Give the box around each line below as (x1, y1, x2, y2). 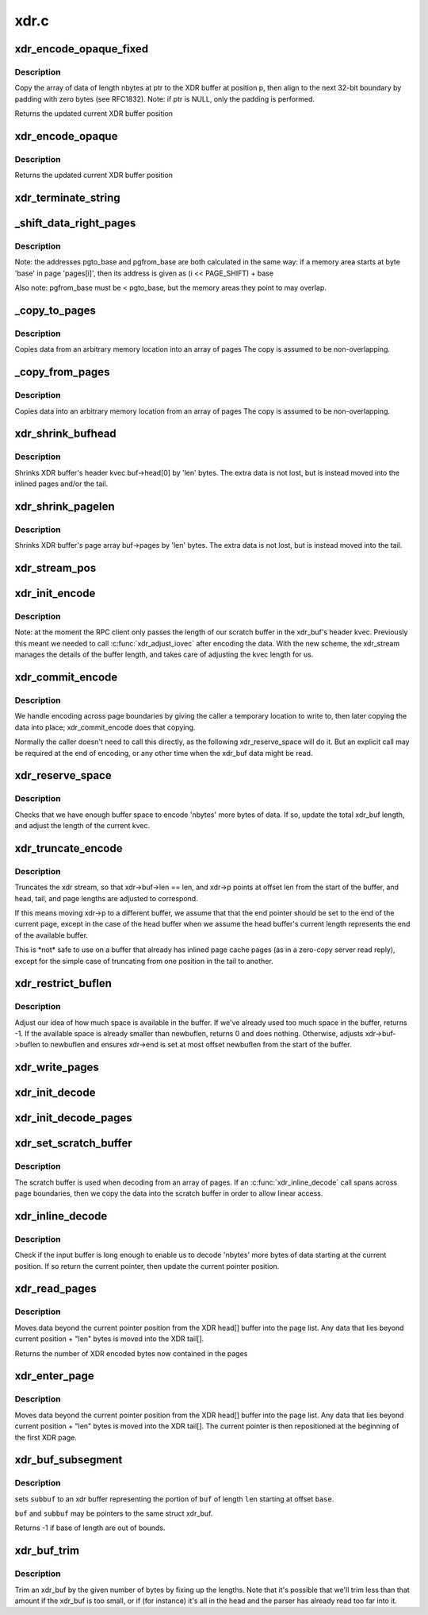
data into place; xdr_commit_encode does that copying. (14, 723, 196, 732)
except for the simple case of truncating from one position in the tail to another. (14, 956, 273, 966)
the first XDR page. (14, 1432, 77, 1442)
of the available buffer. (14, 930, 89, 940)
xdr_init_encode (14, 587, 96, 600)
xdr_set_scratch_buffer (14, 1136, 132, 1151)
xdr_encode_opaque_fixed (14, 42, 149, 56)
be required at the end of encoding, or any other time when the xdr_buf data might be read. (14, 748, 313, 757)
